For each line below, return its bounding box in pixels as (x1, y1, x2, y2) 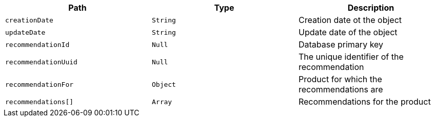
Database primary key (298, 39, 384, 50)
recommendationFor (5, 80, 74, 88)
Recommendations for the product (298, 96, 431, 107)
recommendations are (298, 84, 383, 94)
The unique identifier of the (298, 52, 404, 62)
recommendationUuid (5, 58, 77, 66)
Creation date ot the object (298, 15, 402, 25)
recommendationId (5, 40, 70, 49)
